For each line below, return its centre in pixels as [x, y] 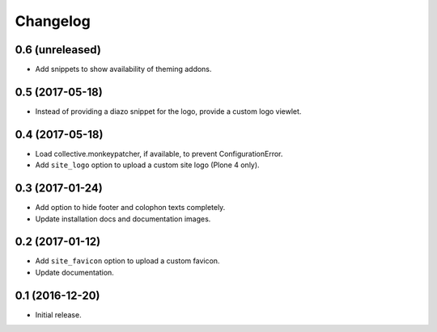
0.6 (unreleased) [58, 50]
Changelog [53, 21]
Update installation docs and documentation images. [123, 219]
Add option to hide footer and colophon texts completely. [130, 208]
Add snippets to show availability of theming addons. [123, 69]
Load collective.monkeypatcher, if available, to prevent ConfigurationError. [159, 153]
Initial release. [58, 314]
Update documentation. [75, 272]
